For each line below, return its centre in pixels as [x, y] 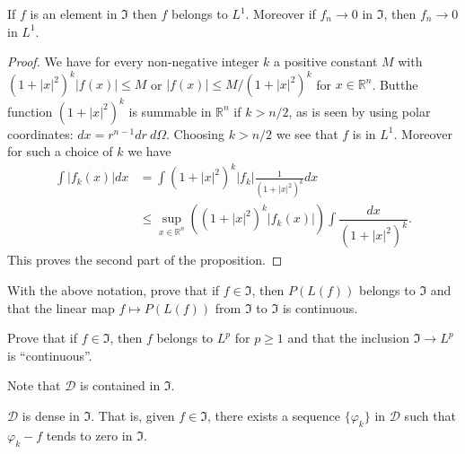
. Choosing [196, 133]
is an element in [74, 13]
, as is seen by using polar [360, 111]
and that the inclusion [348, 338]
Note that [34, 385]
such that [430, 415]
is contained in [120, 385]
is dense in [51, 415]
